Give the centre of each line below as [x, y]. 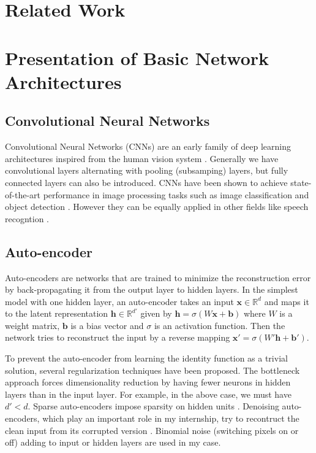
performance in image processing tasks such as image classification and [176, 194]
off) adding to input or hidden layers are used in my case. [113, 442]
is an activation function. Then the [220, 325]
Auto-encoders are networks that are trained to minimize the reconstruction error [158, 277]
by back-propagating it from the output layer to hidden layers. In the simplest [152, 289]
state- [301, 182]
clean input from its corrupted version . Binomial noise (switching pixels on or [152, 430]
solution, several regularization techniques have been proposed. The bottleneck [152, 370]
